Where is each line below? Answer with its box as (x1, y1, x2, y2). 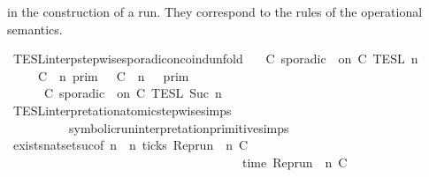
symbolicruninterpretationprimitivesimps (68, 118, 289, 136)
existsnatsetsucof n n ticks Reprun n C (12, 136, 249, 154)
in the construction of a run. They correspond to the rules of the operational (7, 3, 423, 20)
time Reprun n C (241, 152, 348, 171)
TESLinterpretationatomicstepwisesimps (12, 100, 232, 119)
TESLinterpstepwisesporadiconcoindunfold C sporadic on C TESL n (12, 49, 418, 68)
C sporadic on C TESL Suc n (43, 84, 222, 102)
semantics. (7, 19, 63, 38)
